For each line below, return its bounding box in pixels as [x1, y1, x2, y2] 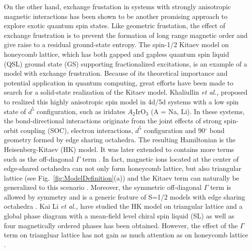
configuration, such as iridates [36, 106, 126, 116]
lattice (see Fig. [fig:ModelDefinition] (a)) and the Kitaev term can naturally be [4, 172, 239, 183]
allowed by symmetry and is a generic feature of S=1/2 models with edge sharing [4, 191, 245, 201]
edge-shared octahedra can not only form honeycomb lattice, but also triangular [4, 163, 241, 173]
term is [210, 182, 231, 192]
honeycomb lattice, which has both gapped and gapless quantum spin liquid [4, 49, 229, 59]
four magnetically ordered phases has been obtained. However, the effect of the [4, 220, 238, 230]
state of [4, 106, 26, 116]
